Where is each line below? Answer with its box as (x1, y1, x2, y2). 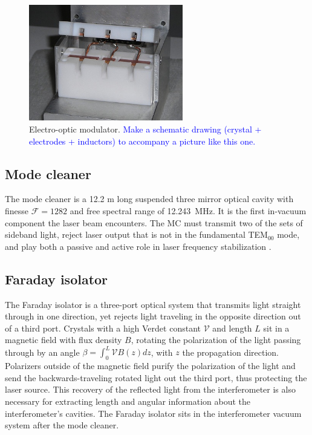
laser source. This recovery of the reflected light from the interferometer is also (5, 383, 296, 396)
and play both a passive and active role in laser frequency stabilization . (5, 240, 271, 252)
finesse (5, 204, 29, 217)
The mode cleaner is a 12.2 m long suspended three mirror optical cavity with (5, 192, 294, 205)
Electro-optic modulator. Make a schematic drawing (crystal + (29, 123, 262, 136)
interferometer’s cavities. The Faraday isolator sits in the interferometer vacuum (5, 407, 302, 419)
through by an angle (5, 345, 80, 358)
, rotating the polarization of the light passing (131, 333, 301, 346)
